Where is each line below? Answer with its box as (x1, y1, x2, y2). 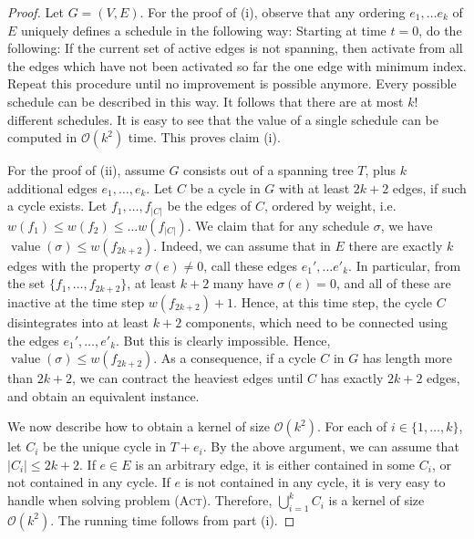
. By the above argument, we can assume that (202, 437, 459, 456)
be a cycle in (190, 178, 261, 197)
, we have (380, 215, 433, 234)
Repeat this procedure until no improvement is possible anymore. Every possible (7, 74, 457, 93)
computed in (7, 128, 77, 147)
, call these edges (203, 255, 298, 275)
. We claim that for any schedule (187, 215, 369, 234)
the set (7, 274, 46, 293)
